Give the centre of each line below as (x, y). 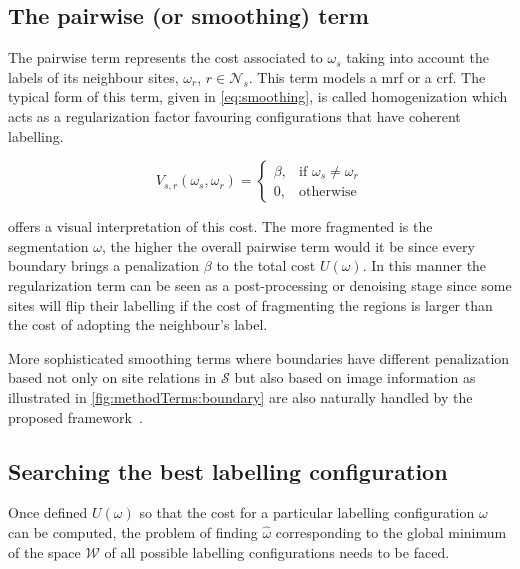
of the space (44, 551)
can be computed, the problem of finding (133, 531)
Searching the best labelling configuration (228, 470)
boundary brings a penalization (104, 265)
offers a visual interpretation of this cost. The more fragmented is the (220, 226)
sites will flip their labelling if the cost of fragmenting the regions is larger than (250, 304)
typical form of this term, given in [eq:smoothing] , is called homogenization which (258, 96)
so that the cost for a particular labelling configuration (307, 512)
